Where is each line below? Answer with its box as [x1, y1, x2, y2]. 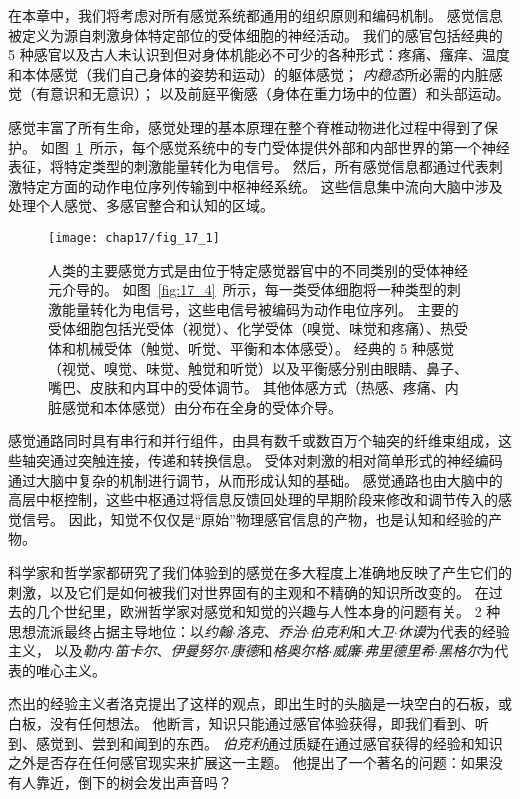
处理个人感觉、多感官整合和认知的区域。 [8, 195, 274, 216]
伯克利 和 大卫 [309, 620, 394, 641]
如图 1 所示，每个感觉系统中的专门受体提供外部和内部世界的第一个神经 [40, 136, 510, 157]
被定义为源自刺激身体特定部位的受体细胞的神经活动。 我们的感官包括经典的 [8, 24, 503, 45]
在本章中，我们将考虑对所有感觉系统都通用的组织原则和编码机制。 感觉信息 [8, 5, 503, 25]
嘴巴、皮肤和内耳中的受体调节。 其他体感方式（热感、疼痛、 [48, 377, 445, 398]
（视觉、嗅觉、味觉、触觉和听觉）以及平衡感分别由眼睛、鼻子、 [48, 357, 468, 378]
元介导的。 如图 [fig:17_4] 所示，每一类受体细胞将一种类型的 [48, 279, 447, 300]
